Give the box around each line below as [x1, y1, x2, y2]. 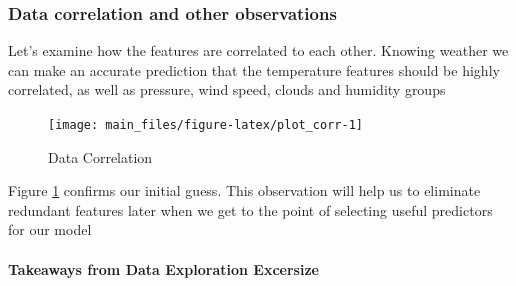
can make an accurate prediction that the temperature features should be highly [8, 59, 500, 80]
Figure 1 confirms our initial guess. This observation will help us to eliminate [8, 180, 481, 201]
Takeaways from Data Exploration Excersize [8, 258, 319, 279]
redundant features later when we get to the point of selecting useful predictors [8, 199, 493, 220]
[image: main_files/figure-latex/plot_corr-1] [48, 118, 363, 132]
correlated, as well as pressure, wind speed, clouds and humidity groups [8, 79, 446, 100]
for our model [8, 219, 92, 240]
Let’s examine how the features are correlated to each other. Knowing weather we [8, 40, 509, 61]
